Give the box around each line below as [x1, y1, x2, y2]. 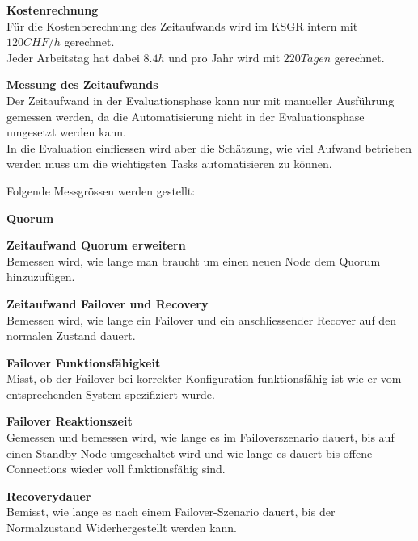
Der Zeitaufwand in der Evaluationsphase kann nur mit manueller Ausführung [6, 91, 395, 108]
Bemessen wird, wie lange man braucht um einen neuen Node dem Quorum [6, 252, 381, 269]
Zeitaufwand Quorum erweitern [6, 237, 186, 254]
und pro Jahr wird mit [168, 48, 281, 65]
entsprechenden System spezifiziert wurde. [6, 385, 215, 402]
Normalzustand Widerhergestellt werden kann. [6, 519, 237, 536]
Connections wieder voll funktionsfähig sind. [6, 460, 226, 477]
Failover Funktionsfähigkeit [6, 354, 161, 371]
